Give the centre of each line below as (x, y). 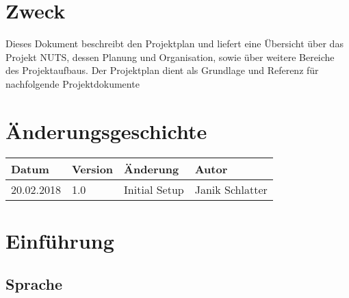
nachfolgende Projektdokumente (73, 83)
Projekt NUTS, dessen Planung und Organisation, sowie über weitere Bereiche (170, 57)
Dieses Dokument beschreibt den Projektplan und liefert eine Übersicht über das (174, 44)
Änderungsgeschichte (106, 131)
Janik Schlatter (231, 189)
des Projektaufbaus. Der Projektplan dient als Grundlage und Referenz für (162, 70)
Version (92, 169)
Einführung (60, 240)
